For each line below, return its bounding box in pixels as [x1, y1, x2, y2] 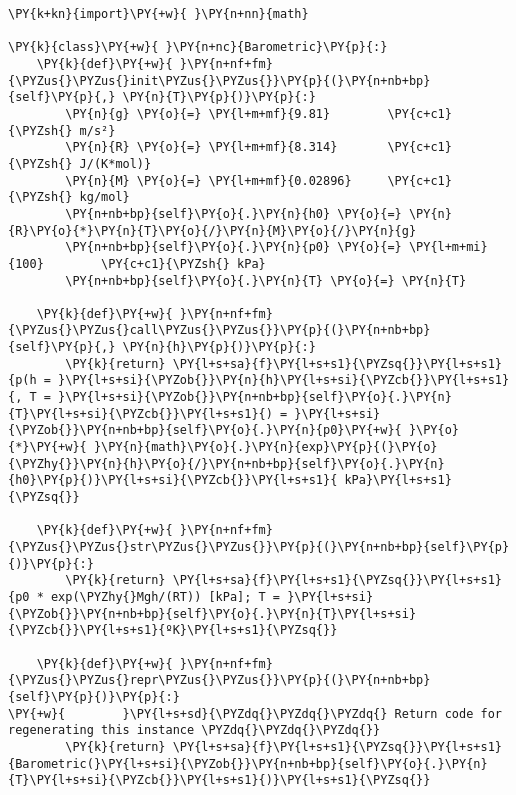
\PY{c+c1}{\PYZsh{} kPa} [101, 256, 266, 271]
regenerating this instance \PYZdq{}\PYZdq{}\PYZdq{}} [8, 723, 381, 738]
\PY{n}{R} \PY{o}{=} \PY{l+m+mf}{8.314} [65, 140, 338, 155]
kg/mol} [79, 190, 130, 205]
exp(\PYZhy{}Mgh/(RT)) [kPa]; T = [50, 589, 281, 604]
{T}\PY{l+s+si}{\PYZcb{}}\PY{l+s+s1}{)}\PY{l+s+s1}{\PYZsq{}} [8, 773, 431, 788]
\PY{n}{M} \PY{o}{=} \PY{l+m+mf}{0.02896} [65, 173, 352, 188]
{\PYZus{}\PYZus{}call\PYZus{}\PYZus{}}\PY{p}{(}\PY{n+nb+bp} [8, 323, 431, 338]
